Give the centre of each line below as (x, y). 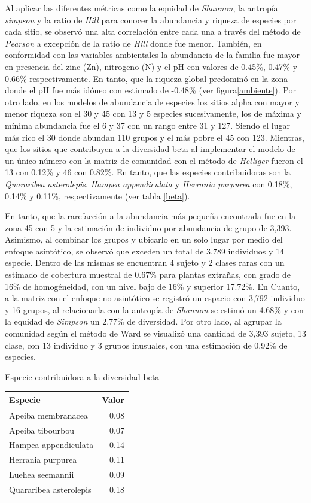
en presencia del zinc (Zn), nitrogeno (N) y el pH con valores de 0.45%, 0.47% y (151, 66)
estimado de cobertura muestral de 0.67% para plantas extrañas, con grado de (148, 275)
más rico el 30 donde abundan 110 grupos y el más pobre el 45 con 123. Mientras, (155, 137)
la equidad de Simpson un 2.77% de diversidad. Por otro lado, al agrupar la (143, 321)
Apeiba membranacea (48, 415)
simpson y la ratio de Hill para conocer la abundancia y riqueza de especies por (151, 19)
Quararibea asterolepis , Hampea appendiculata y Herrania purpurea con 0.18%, (149, 184)
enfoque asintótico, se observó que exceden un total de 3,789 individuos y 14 (145, 251)
